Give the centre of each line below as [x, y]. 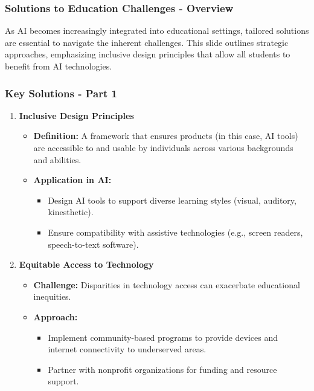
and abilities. [57, 159]
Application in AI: [72, 180]
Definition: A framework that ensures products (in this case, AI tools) [166, 136]
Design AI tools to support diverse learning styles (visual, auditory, [172, 200]
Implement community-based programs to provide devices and [163, 337]
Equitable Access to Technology [86, 264]
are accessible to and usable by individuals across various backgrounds [163, 147]
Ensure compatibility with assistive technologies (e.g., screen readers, [175, 232]
